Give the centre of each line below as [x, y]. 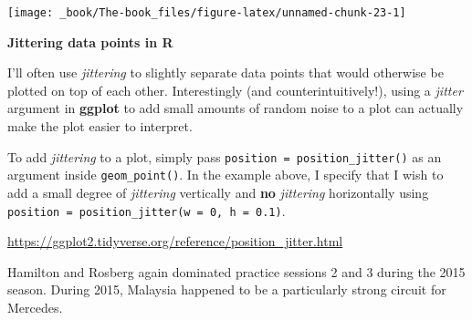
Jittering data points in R [90, 41]
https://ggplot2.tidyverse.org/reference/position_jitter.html [175, 241]
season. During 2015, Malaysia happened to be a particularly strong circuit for [227, 289]
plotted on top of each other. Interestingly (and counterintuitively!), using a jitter [235, 90]
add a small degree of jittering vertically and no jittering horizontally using [218, 192]
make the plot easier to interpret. [100, 126]
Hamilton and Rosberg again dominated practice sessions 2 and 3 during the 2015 [236, 271]
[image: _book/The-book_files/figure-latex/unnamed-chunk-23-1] [207, 13]
